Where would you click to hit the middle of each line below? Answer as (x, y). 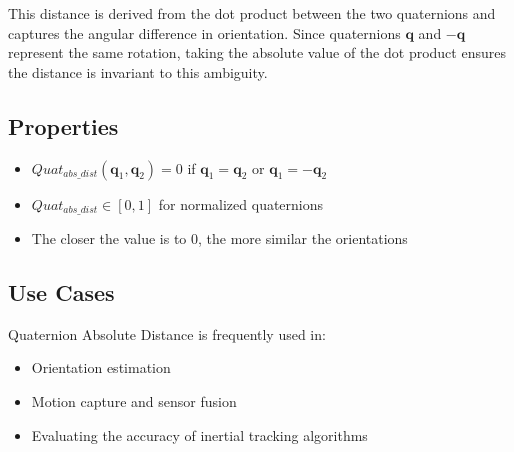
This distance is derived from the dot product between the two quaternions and (252, 13)
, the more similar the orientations (303, 238)
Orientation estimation (101, 367)
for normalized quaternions (241, 203)
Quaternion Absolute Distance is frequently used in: (167, 333)
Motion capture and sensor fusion (134, 401)
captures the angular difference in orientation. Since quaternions (204, 32)
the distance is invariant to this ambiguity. (138, 71)
